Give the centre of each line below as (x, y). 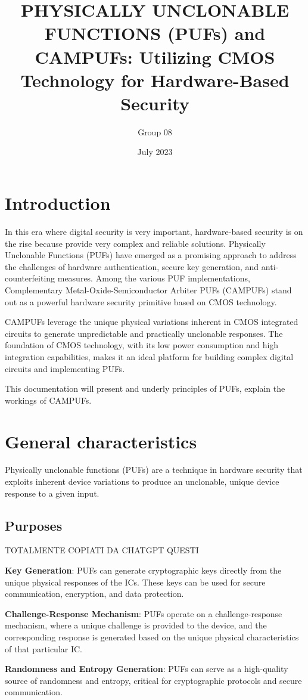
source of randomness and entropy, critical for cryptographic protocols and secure (153, 680)
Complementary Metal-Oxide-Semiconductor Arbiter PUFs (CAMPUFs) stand (148, 289)
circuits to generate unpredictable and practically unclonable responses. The (144, 333)
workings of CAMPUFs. (48, 400)
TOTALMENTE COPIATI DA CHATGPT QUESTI (102, 550)
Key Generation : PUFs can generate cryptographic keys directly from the (143, 570)
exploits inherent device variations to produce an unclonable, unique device (142, 481)
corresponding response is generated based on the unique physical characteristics (152, 636)
